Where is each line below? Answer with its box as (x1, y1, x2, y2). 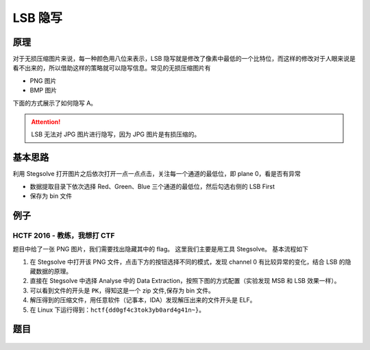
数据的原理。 (35, 267, 72, 275)
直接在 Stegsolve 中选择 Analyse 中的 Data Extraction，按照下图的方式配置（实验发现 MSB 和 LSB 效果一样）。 (29, 277, 341, 285)
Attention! (31, 118, 61, 126)
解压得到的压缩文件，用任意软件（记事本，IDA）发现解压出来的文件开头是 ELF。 (29, 296, 256, 304)
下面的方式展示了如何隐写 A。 (12, 99, 97, 107)
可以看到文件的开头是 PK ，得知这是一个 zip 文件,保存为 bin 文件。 (29, 286, 215, 295)
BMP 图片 (29, 86, 58, 95)
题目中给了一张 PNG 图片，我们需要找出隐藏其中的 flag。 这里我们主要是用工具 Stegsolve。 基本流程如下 (12, 245, 308, 253)
